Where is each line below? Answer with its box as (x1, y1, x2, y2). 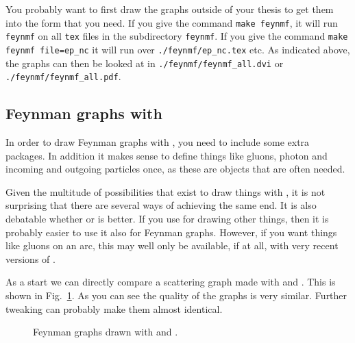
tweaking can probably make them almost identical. (5, 301, 223, 316)
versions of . (5, 251, 56, 266)
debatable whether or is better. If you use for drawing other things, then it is (5, 212, 329, 226)
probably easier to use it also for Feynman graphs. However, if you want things (5, 225, 337, 239)
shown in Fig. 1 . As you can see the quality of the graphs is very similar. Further (5, 288, 347, 303)
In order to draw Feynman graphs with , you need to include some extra (5, 135, 310, 149)
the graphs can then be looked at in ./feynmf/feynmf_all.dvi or (5, 55, 284, 70)
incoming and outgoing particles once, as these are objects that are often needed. (5, 162, 345, 176)
